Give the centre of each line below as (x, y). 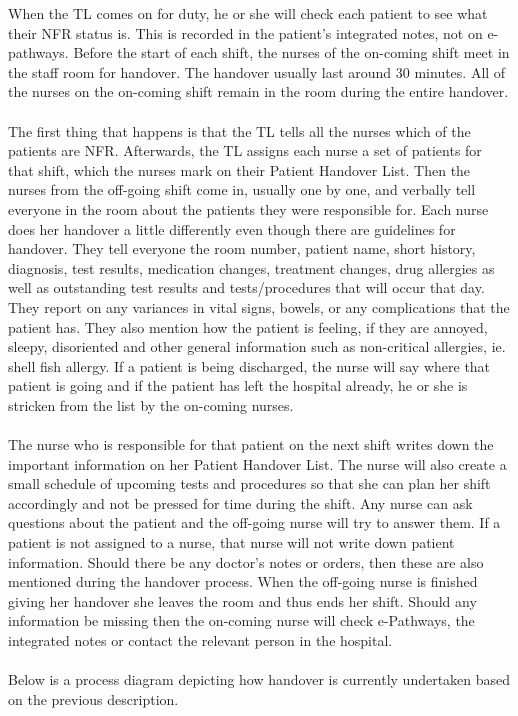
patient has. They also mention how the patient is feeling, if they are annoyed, (248, 326)
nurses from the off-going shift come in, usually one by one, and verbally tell (242, 189)
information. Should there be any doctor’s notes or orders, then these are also (246, 561)
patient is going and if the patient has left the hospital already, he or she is (238, 385)
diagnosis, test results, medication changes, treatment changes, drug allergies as (251, 267)
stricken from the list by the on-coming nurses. (151, 404)
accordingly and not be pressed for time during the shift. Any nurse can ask (240, 502)
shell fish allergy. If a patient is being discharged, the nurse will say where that (249, 365)
